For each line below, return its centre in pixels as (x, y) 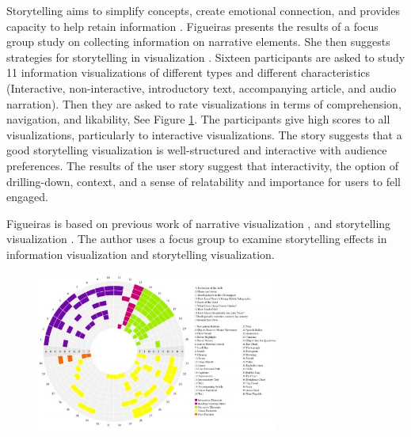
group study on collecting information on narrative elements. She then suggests (198, 42)
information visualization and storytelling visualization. (141, 254)
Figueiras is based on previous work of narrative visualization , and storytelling (199, 223)
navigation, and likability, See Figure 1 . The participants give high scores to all (198, 119)
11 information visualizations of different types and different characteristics (188, 72)
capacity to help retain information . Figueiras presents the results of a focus (192, 26)
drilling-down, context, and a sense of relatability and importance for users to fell (204, 181)
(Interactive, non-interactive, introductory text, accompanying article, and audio (202, 87)
